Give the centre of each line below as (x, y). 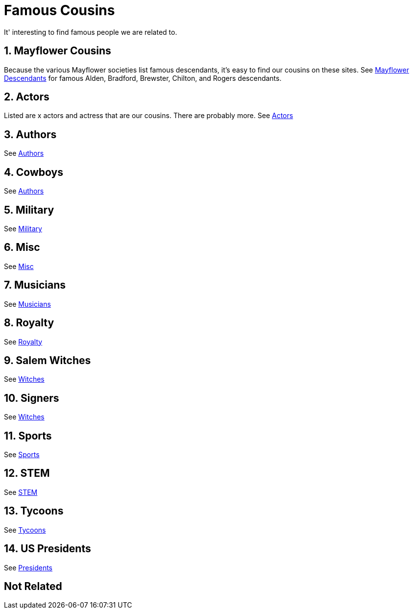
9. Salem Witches (48, 360)
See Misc (19, 266)
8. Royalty (29, 323)
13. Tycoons (34, 511)
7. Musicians (35, 285)
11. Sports (28, 436)
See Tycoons (25, 530)
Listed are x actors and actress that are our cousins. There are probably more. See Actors (149, 116)
